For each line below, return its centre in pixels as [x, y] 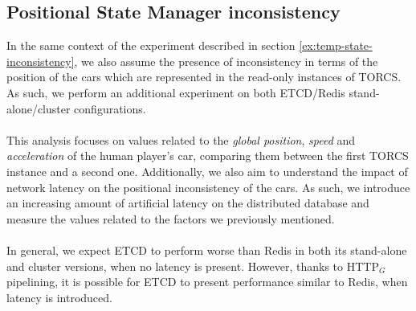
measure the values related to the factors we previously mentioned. [171, 218]
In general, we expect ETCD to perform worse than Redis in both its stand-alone [207, 250]
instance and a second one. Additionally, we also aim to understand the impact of [207, 171]
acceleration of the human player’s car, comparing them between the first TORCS [208, 155]
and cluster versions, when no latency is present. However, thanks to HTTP [193, 266]
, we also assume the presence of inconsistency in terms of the [226, 61]
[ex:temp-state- [336, 45]
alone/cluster [39, 108]
